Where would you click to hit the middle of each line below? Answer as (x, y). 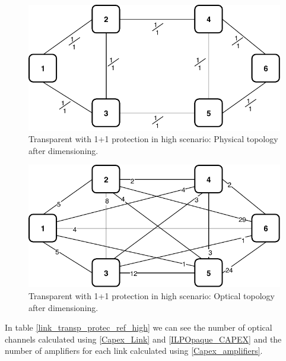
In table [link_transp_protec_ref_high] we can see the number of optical (139, 327)
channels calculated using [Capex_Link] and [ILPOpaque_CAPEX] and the (143, 339)
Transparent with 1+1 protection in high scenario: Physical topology (153, 139)
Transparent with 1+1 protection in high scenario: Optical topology (152, 295)
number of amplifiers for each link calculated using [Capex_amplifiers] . (134, 351)
